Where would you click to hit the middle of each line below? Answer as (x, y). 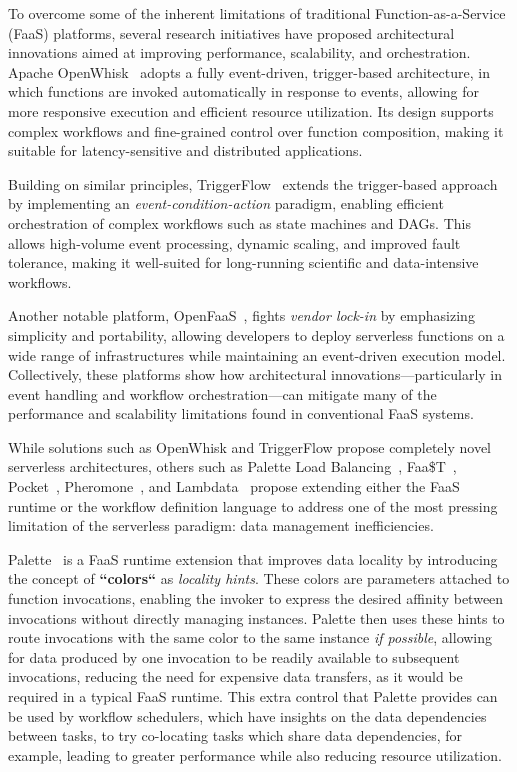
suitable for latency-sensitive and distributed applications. (185, 150)
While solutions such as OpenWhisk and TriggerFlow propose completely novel (250, 446)
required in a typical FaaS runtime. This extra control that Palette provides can (253, 696)
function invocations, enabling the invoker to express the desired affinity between (256, 598)
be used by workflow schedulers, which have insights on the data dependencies (247, 715)
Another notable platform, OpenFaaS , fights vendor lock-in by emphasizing (241, 315)
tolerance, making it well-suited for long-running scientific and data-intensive (243, 262)
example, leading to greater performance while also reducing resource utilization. (255, 754)
